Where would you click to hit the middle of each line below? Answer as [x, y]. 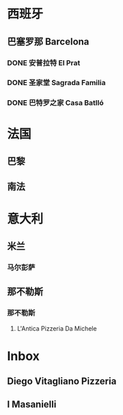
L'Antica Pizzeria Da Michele [57, 328]
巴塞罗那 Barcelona [48, 41]
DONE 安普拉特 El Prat [44, 62]
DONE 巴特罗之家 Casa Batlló [55, 103]
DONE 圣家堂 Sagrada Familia [56, 83]
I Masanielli [32, 404]
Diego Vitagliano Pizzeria [62, 381]
